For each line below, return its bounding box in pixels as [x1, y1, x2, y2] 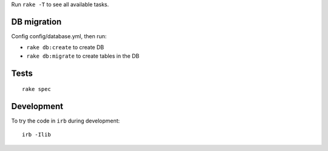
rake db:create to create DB [26, 44, 104, 51]
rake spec [22, 86, 51, 93]
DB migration [11, 16, 62, 27]
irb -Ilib [22, 131, 51, 138]
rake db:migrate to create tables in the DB [26, 52, 140, 59]
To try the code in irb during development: [11, 117, 120, 124]
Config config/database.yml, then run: [11, 32, 107, 39]
